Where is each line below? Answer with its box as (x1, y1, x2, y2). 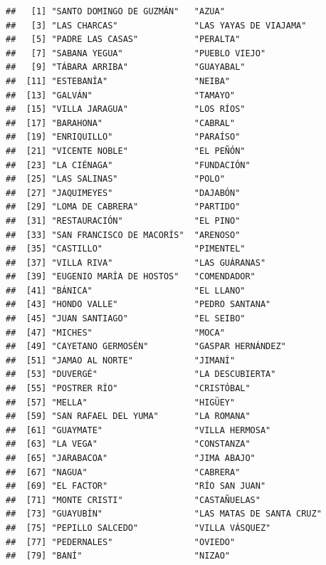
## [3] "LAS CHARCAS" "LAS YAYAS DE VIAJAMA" (6, 20, 307, 31)
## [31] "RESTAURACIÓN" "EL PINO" (6, 215, 241, 226)
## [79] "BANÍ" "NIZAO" (6, 551, 230, 561)
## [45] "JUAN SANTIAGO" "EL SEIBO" (6, 313, 246, 324)
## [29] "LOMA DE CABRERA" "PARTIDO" (6, 202, 241, 212)
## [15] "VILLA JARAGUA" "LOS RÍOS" (6, 104, 246, 115)
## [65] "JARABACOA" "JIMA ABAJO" (6, 453, 256, 463)
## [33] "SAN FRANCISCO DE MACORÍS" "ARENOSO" (6, 229, 241, 240)
